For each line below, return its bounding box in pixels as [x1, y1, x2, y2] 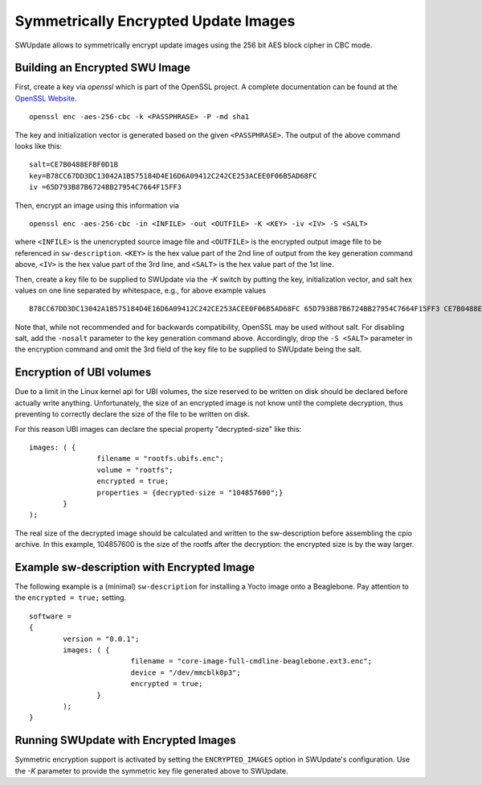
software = [29, 611, 72, 621]
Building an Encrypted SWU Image [14, 61, 190, 75]
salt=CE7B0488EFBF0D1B [29, 160, 119, 169]
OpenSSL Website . [14, 93, 77, 103]
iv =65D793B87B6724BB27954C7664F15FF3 [29, 183, 182, 192]
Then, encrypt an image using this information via [14, 200, 180, 210]
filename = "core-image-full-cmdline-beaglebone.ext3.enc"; [130, 656, 373, 666]
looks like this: [14, 142, 63, 151]
